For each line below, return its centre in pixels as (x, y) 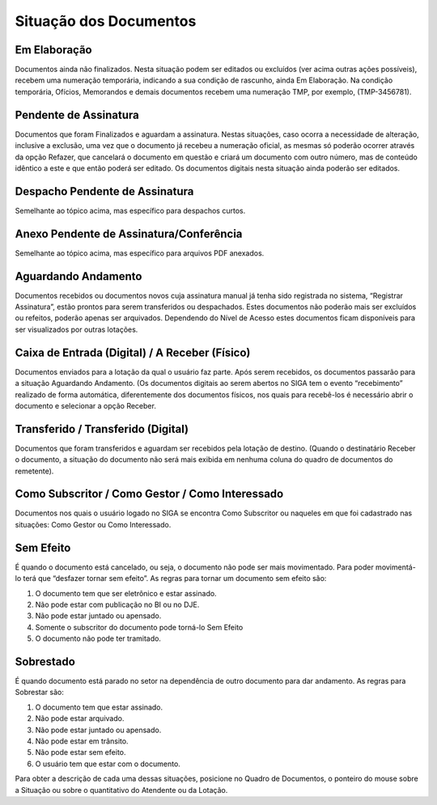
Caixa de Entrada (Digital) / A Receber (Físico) (133, 352)
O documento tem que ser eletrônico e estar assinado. (126, 593)
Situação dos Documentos (106, 21)
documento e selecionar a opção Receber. (86, 405)
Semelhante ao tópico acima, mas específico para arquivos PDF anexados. (140, 253)
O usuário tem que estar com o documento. (108, 764)
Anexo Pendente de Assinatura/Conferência (129, 233)
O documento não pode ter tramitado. (98, 638)
